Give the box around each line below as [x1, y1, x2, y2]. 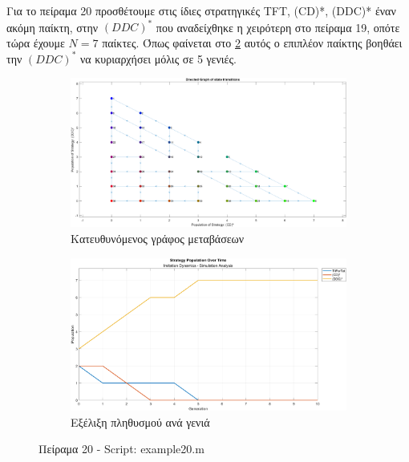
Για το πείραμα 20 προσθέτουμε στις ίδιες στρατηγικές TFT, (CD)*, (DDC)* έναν [6, 2, 396, 18]
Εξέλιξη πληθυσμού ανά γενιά [71, 413, 210, 430]
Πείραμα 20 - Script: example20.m [38, 440, 204, 457]
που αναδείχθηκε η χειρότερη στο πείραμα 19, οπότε [156, 18, 400, 35]
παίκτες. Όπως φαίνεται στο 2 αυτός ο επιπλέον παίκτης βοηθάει [102, 34, 403, 51]
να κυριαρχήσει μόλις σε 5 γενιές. [79, 50, 237, 67]
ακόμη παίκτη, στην [6, 18, 99, 35]
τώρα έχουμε [6, 34, 65, 51]
